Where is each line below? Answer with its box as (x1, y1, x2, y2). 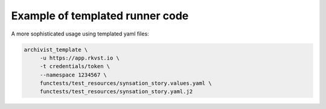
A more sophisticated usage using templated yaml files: (11, 30, 149, 37)
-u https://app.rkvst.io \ (39, 54, 120, 61)
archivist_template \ (24, 46, 88, 53)
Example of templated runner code (11, 9, 189, 22)
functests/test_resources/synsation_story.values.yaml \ (39, 80, 212, 87)
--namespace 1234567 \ (39, 71, 107, 78)
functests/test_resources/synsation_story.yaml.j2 (39, 88, 193, 95)
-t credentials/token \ (39, 63, 110, 70)
